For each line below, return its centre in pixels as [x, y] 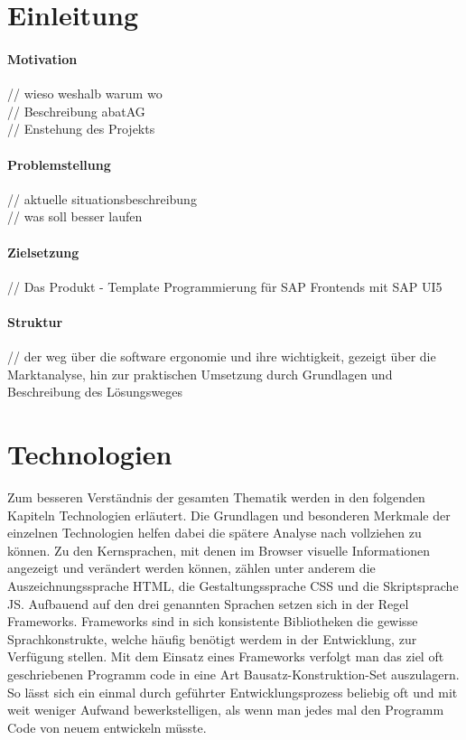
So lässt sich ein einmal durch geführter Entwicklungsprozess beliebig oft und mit [233, 692]
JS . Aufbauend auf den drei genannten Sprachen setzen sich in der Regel [208, 603]
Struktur [35, 321]
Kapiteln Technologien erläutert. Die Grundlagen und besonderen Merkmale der [229, 515]
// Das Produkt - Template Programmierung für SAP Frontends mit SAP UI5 [225, 286]
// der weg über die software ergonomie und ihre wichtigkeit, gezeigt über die [222, 356]
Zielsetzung [43, 252]
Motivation [42, 58]
